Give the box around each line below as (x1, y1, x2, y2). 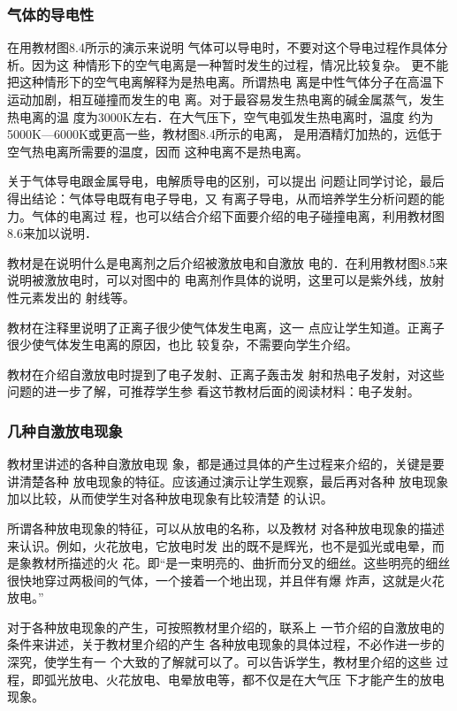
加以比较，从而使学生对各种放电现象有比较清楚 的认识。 (7, 489, 333, 508)
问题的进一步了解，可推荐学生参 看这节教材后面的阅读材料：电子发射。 (7, 382, 420, 401)
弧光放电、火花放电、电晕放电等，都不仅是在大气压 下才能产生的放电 (43, 669, 445, 688)
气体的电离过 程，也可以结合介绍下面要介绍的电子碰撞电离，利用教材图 (31, 206, 445, 225)
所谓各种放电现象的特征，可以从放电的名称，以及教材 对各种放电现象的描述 (7, 518, 445, 537)
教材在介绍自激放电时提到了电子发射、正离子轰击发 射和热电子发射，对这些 (7, 364, 445, 383)
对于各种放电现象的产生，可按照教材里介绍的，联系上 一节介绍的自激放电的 (7, 617, 445, 636)
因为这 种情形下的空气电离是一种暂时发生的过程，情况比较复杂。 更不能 (31, 55, 449, 73)
